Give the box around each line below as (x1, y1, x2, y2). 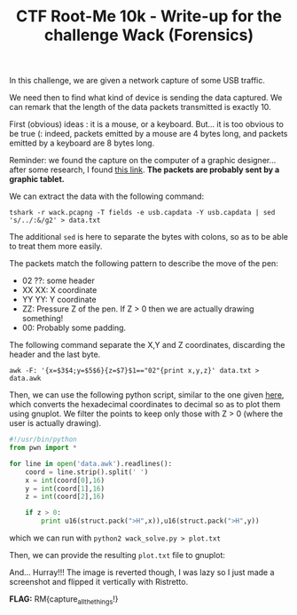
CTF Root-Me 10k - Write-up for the (16, 6, 282, 27)
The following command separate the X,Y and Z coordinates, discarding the (9, 340, 285, 351)
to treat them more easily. (9, 241, 103, 252)
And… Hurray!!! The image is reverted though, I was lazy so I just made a (9, 567, 275, 578)
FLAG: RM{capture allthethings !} (9, 594, 119, 606)
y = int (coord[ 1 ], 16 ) (25, 484, 105, 493)
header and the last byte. (9, 349, 101, 360)
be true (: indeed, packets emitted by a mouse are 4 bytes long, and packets (9, 129, 288, 139)
